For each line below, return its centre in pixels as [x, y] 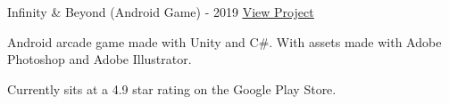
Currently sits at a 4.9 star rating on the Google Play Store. [172, 88]
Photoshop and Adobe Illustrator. [100, 59]
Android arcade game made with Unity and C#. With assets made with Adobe [224, 41]
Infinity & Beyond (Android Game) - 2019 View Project [161, 12]
